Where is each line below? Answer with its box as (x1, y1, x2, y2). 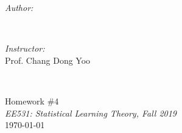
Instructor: (5, 42, 45, 55)
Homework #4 (5, 94, 59, 107)
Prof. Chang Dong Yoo (5, 53, 91, 66)
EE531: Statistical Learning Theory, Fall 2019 (5, 106, 177, 119)
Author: (5, 1, 33, 13)
